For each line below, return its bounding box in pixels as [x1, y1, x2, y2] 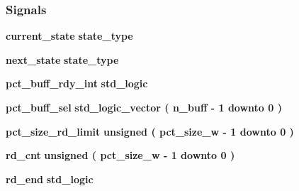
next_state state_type [6, 52, 119, 67]
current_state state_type [6, 28, 133, 43]
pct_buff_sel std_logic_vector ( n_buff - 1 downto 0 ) [6, 100, 282, 114]
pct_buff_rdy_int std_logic [6, 76, 148, 91]
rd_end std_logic [6, 171, 94, 186]
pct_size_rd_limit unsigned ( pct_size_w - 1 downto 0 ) [6, 124, 294, 138]
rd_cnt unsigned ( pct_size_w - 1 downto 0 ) [6, 148, 235, 163]
